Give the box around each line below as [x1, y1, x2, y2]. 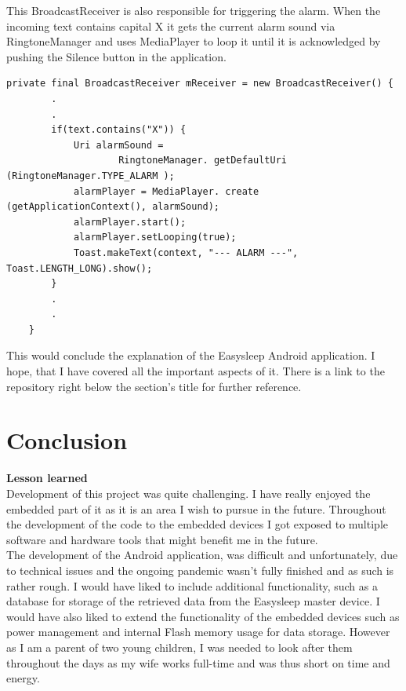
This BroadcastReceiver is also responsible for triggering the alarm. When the [6, 2, 381, 18]
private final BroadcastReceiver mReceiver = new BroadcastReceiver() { [6, 78, 393, 90]
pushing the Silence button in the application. [6, 48, 227, 64]
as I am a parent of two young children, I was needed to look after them [6, 638, 353, 655]
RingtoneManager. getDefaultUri [118, 155, 287, 166]
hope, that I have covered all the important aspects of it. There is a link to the [6, 363, 385, 379]
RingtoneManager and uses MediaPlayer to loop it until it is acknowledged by [6, 33, 381, 49]
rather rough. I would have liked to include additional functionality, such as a [6, 577, 378, 594]
